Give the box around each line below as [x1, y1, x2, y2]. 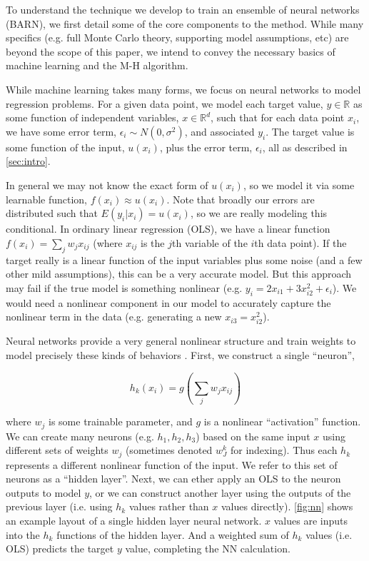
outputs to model [6, 485, 81, 500]
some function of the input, [6, 139, 125, 154]
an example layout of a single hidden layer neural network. [6, 513, 262, 528]
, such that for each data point [211, 110, 345, 125]
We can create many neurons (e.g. [6, 428, 154, 443]
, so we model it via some [243, 177, 355, 192]
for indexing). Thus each [230, 443, 338, 458]
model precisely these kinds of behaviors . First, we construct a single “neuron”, [6, 347, 355, 362]
